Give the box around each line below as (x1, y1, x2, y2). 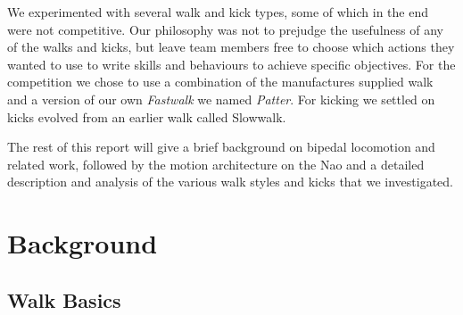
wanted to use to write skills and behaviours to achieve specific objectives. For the (7, 54, 456, 73)
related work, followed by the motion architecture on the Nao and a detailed (7, 154, 425, 173)
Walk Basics (7, 286, 121, 313)
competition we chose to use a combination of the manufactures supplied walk (7, 72, 434, 91)
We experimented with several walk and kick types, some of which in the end (7, 3, 428, 21)
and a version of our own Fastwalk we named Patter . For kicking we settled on (7, 89, 435, 108)
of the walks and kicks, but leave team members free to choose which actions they (7, 37, 455, 56)
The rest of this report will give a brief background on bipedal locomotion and (7, 137, 435, 156)
